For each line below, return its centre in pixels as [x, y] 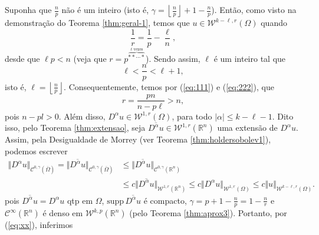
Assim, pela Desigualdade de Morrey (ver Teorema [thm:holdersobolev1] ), [138, 139]
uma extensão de [247, 128]
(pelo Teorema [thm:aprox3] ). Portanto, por [208, 213]
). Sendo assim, [173, 58]
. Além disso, [82, 116]
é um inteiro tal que [250, 58]
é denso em [63, 213]
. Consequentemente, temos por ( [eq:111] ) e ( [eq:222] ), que [169, 86]
